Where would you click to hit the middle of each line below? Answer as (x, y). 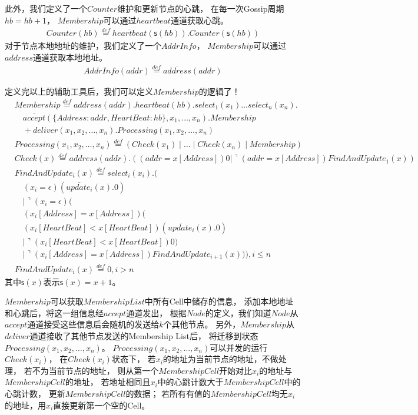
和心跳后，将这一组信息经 (54, 312)
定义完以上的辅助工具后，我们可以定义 (79, 91)
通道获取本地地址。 (70, 57)
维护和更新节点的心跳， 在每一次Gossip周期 (201, 8)
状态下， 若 (134, 359)
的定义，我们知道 (238, 312)
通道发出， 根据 (156, 312)
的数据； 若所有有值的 (168, 393)
